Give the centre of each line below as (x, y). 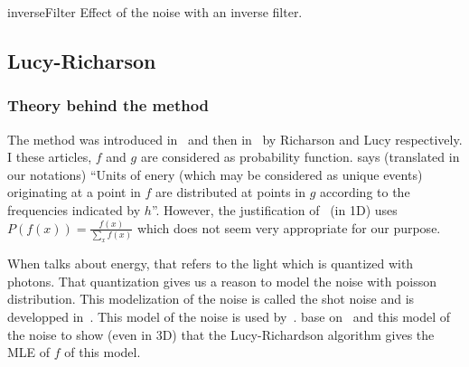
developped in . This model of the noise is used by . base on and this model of (229, 316)
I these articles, (50, 157)
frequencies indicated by (74, 209)
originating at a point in (74, 192)
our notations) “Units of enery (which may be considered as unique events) (215, 174)
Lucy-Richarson (82, 60)
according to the (365, 192)
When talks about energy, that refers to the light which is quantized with (211, 263)
